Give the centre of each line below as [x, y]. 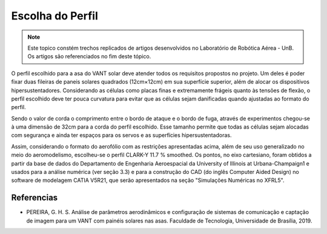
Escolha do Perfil [54, 16]
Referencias [35, 198]
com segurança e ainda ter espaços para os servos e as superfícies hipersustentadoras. [121, 135]
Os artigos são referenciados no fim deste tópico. [89, 56]
